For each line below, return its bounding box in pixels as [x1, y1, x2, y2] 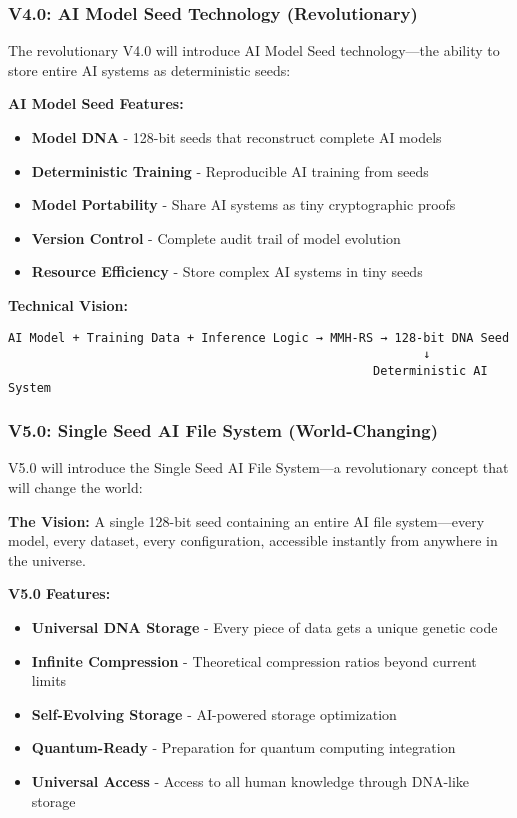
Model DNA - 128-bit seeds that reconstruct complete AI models [31, 127, 442, 147]
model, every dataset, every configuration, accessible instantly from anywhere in [8, 530, 498, 551]
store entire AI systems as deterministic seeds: [8, 59, 291, 80]
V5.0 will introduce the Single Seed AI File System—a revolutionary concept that [8, 457, 509, 478]
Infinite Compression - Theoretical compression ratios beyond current [31, 650, 477, 671]
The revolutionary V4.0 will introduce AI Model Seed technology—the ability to [8, 40, 500, 61]
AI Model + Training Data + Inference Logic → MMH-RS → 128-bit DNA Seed [8, 330, 510, 345]
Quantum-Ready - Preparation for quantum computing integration [31, 737, 456, 758]
